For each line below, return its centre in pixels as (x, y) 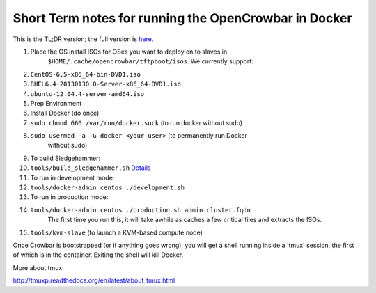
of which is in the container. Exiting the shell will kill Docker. (98, 255)
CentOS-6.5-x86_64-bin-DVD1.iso (85, 74)
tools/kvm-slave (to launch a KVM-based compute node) (117, 232)
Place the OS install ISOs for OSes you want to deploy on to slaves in (129, 52)
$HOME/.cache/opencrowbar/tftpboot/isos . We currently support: (150, 61)
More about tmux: (38, 267)
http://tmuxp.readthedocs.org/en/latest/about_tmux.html (94, 280)
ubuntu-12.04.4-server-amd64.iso (87, 94)
